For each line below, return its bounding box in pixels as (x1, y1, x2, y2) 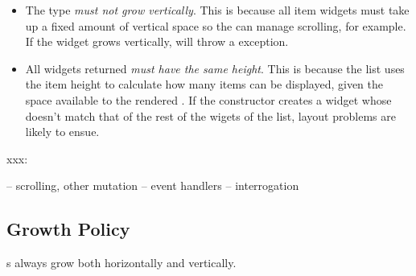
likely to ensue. (25, 123, 100, 140)
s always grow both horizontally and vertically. (6, 254, 237, 271)
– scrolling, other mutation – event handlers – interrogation (6, 177, 299, 194)
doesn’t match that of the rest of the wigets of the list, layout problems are (25, 107, 396, 124)
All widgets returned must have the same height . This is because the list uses (25, 60, 405, 76)
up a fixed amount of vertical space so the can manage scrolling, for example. (25, 17, 406, 34)
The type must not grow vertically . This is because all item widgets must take (25, 2, 410, 18)
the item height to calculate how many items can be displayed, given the (25, 76, 384, 93)
